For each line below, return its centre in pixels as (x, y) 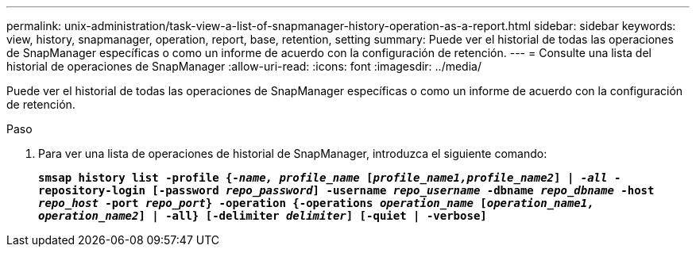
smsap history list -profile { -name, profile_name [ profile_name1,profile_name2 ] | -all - (330, 178)
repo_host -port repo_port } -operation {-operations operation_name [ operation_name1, (316, 203)
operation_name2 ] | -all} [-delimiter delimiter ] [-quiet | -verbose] (263, 216)
